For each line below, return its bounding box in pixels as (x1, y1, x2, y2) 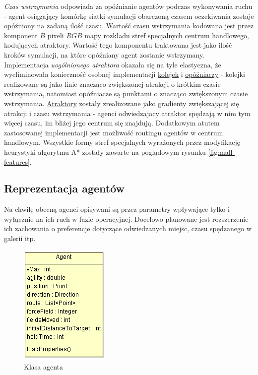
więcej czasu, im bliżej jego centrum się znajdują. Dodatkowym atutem (4, 118, 220, 128)
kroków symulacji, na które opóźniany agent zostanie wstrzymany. (4, 49, 205, 60)
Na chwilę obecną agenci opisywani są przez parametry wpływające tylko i (4, 204, 230, 214)
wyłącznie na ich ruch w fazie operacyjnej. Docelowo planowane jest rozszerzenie (4, 213, 249, 224)
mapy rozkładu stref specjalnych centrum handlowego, (84, 30, 249, 40)
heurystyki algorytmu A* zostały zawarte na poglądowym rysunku (4, 146, 206, 157)
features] (4, 156, 30, 167)
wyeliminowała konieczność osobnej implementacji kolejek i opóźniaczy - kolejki (4, 69, 245, 79)
